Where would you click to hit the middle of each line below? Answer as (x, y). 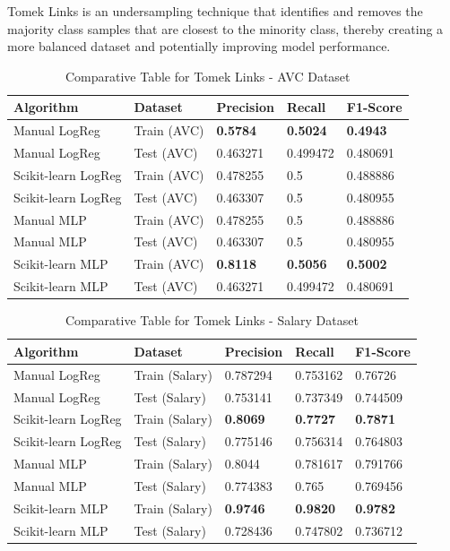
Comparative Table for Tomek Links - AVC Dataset (208, 76)
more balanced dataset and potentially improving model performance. (199, 46)
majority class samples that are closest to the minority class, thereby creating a (225, 28)
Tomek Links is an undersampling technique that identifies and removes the (215, 11)
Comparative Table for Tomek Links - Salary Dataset (212, 320)
